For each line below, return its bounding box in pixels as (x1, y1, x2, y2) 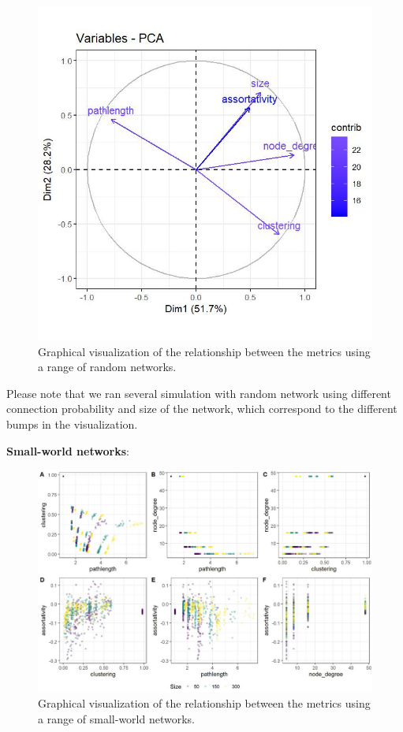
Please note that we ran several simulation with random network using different (6, 385, 391, 401)
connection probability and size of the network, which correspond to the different (6, 400, 397, 417)
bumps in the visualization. (6, 415, 138, 432)
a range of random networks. (38, 359, 177, 375)
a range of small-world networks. (38, 710, 195, 726)
